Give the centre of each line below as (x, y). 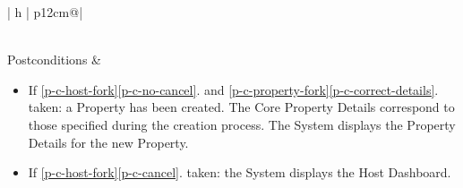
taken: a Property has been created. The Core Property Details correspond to (241, 107)
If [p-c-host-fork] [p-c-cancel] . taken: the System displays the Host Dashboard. (240, 172)
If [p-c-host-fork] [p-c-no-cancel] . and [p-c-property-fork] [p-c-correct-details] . (233, 89)
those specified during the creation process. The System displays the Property (242, 124)
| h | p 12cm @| (45, 12)
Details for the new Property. (108, 142)
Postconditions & (54, 60)
